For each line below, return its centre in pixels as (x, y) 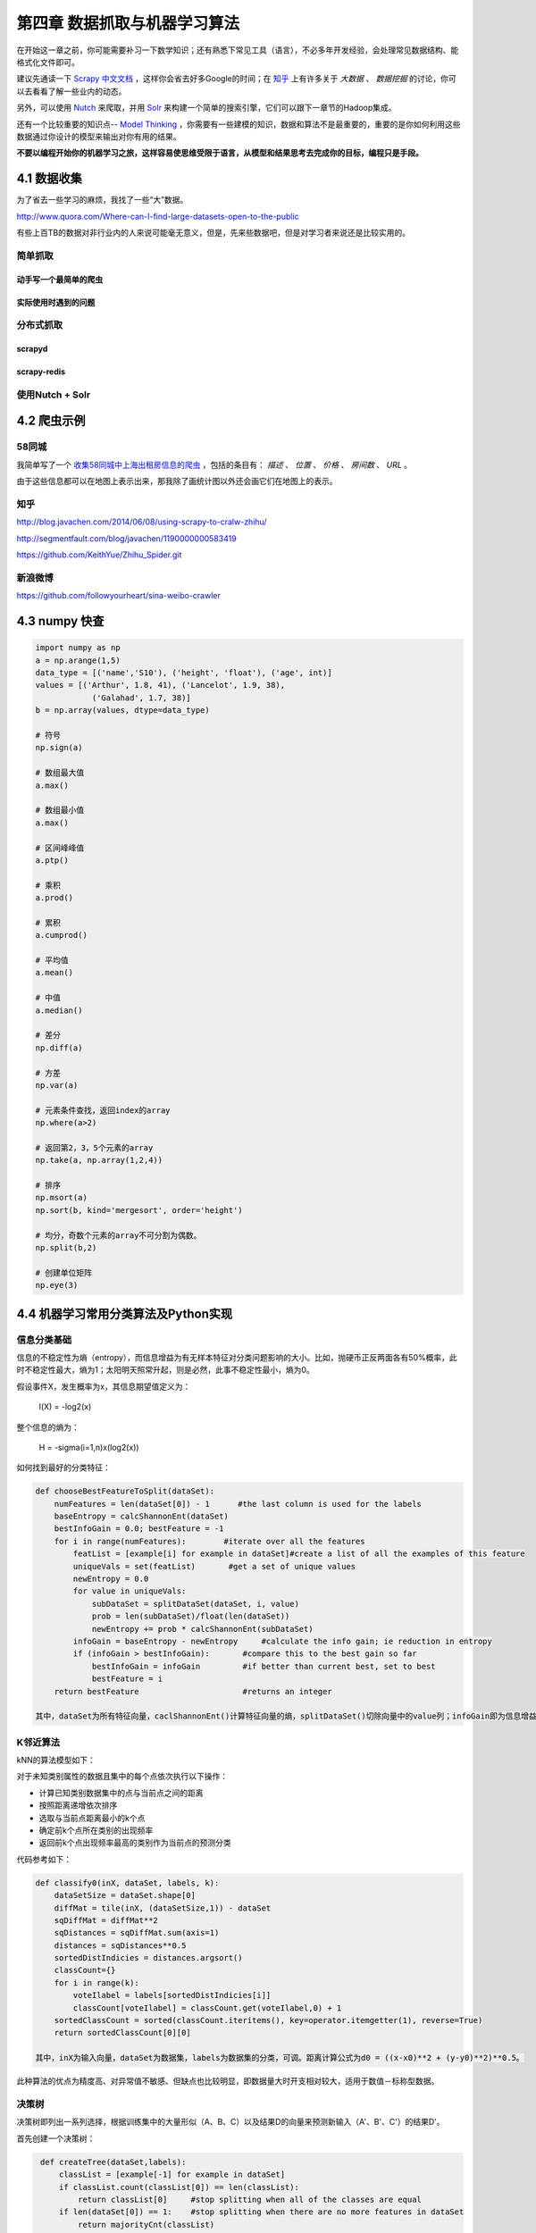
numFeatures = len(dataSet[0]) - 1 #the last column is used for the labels (238, 1504)
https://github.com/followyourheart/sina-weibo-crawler (118, 596)
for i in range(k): (97, 1982)
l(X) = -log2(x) (65, 1407)
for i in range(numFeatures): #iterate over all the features (209, 1541)
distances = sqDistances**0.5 (120, 1945)
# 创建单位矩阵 (64, 1272)
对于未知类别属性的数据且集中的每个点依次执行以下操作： (122, 1777)
